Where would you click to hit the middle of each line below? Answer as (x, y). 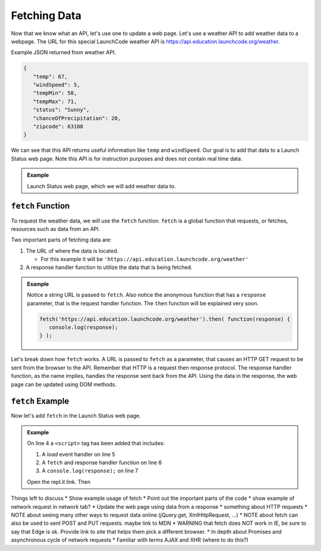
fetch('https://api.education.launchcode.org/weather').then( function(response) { (165, 319)
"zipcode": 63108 (58, 127)
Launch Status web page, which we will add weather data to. (101, 186)
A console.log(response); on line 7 (90, 471)
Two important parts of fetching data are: (62, 240)
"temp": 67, (50, 76)
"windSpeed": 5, (56, 85)
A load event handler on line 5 (78, 454)
